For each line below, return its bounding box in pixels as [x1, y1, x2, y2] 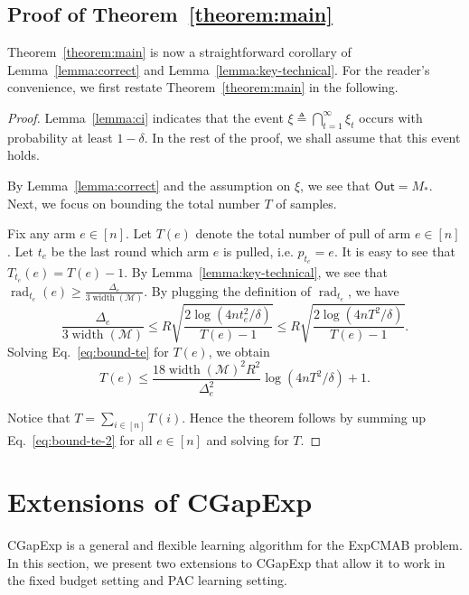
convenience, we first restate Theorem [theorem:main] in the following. [7, 78, 399, 97]
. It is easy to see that [333, 241, 455, 260]
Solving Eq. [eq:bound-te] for [7, 341, 169, 360]
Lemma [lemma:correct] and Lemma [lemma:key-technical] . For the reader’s [7, 60, 430, 79]
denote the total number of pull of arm [195, 224, 411, 243]
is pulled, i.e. [222, 241, 294, 260]
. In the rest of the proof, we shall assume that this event [144, 127, 461, 146]
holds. [7, 145, 40, 164]
